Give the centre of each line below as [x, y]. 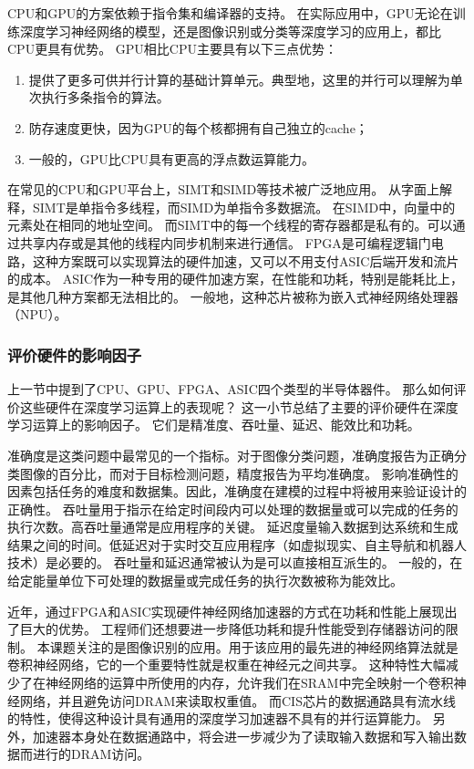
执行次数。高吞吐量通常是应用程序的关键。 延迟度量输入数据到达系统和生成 [233, 527]
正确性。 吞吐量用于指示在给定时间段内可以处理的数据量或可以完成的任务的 [233, 509]
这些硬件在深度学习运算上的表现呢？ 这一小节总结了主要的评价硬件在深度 [239, 406]
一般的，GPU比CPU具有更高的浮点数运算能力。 [171, 158]
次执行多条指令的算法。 [99, 97]
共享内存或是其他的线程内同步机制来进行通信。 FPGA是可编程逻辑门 [225, 242]
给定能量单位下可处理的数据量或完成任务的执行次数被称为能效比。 [205, 581]
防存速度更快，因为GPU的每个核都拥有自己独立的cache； [198, 127]
